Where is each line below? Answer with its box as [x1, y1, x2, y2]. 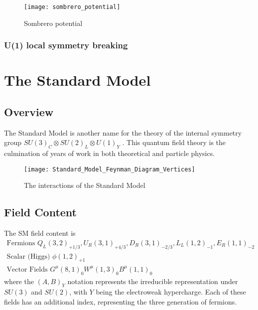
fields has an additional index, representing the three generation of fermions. [4, 297, 237, 307]
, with [69, 287, 87, 297]
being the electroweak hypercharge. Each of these [96, 287, 246, 297]
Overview [4, 104, 54, 119]
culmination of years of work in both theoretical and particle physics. [4, 148, 215, 158]
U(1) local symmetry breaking [4, 39, 128, 51]
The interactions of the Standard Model [24, 180, 145, 190]
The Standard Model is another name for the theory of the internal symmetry [4, 127, 242, 138]
